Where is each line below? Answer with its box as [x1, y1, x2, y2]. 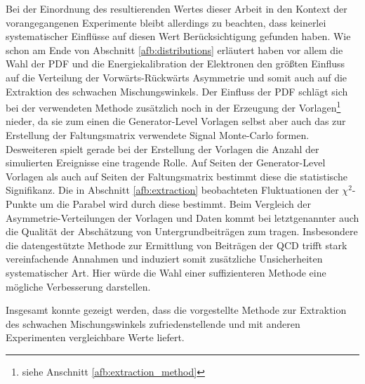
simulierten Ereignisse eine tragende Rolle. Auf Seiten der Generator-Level [6, 155, 326, 170]
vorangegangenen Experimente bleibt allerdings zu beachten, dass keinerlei [6, 15, 326, 29]
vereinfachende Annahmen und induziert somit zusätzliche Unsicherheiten [6, 251, 323, 266]
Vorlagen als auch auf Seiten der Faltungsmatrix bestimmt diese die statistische [6, 168, 347, 183]
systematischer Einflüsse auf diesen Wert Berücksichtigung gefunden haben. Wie [6, 29, 351, 44]
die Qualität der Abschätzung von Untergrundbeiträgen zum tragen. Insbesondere [6, 224, 358, 239]
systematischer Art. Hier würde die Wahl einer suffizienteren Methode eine [6, 265, 326, 279]
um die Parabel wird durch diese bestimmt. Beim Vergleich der [39, 196, 311, 211]
